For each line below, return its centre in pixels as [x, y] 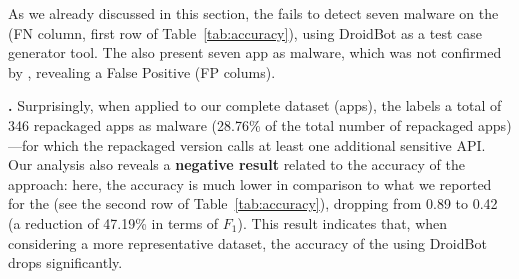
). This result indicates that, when [342, 222]
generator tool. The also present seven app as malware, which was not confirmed [255, 52]
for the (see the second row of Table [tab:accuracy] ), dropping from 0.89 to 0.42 [253, 203]
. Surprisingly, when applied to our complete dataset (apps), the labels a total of [255, 105]
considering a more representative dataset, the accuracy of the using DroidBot [247, 242]
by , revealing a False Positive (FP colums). [142, 71]
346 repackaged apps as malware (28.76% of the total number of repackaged [241, 124]
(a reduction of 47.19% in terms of [113, 222]
